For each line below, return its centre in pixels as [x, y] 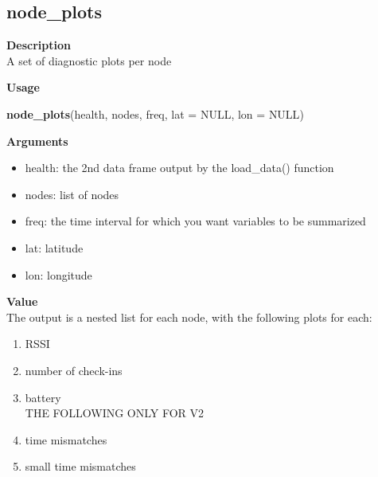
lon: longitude [58, 274]
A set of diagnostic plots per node [89, 60]
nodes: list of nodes [72, 194]
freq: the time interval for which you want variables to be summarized [195, 221]
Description [39, 45]
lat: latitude [54, 247]
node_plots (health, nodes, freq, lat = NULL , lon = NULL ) [155, 113]
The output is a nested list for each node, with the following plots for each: [189, 317]
